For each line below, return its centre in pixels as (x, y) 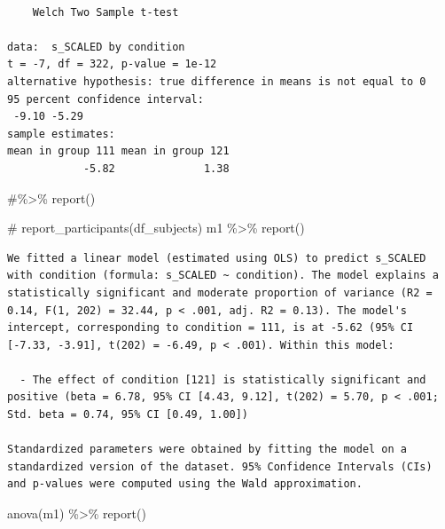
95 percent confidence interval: (105, 99)
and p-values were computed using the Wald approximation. (185, 484)
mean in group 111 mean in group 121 (118, 151)
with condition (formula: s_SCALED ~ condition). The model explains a (223, 276)
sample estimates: (61, 134)
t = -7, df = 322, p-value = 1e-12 (112, 64)
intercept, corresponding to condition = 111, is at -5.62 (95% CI (211, 328)
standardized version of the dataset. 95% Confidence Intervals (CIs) (220, 466)
